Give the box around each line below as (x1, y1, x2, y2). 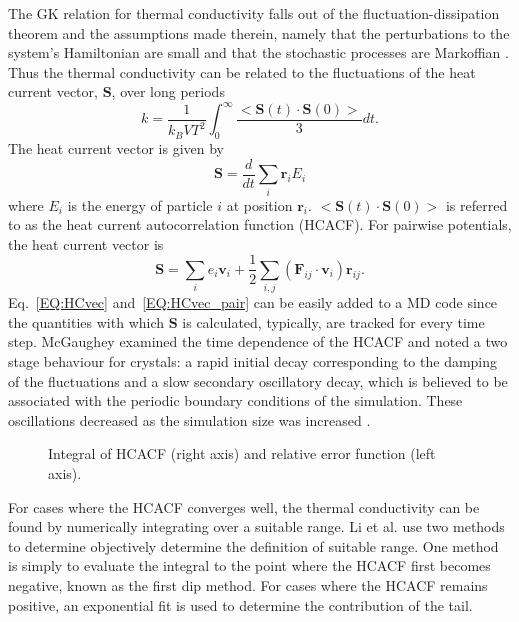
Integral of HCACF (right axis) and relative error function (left (48, 443, 436, 464)
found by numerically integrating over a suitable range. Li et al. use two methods (8, 516, 505, 537)
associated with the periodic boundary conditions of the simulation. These (8, 390, 463, 411)
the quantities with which (8, 311, 165, 332)
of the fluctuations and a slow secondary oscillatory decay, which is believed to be (8, 370, 508, 391)
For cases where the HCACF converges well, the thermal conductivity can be (8, 496, 480, 517)
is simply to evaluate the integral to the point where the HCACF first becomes (8, 555, 491, 576)
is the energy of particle (67, 194, 213, 215)
